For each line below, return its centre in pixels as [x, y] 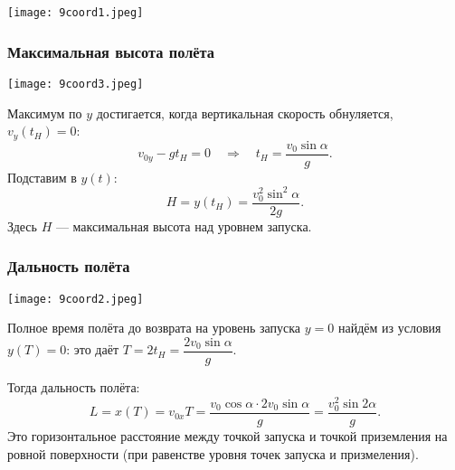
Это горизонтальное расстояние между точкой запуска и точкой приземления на [227, 435]
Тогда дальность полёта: [74, 387]
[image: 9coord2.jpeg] [76, 299]
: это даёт [93, 349]
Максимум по [45, 113]
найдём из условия [389, 328]
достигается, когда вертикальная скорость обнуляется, [245, 113]
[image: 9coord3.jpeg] [76, 84]
